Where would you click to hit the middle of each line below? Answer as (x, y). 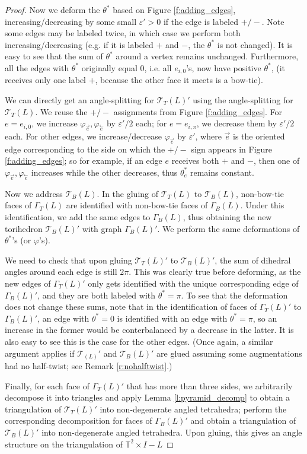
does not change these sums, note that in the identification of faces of (131, 307)
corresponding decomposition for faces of (79, 420)
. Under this (262, 205)
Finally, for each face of (47, 385)
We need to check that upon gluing (68, 260)
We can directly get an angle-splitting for (80, 100)
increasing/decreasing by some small (71, 21)
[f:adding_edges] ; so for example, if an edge (84, 161)
